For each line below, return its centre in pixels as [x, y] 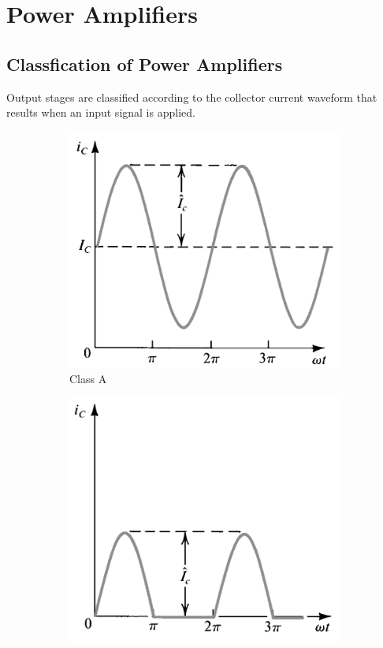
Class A [88, 378]
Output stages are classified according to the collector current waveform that [192, 97]
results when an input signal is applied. [101, 112]
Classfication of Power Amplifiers [145, 63]
